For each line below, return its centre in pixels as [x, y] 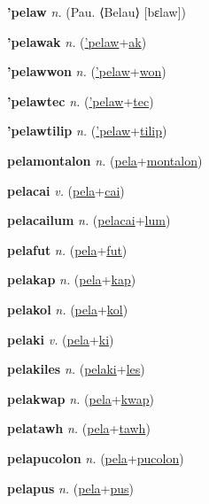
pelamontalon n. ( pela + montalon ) [105, 160]
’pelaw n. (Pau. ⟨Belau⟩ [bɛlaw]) [97, 12]
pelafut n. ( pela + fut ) [67, 249]
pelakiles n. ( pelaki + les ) [76, 369]
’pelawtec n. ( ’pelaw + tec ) [81, 101]
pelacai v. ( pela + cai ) [66, 190]
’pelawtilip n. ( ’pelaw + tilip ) [87, 131]
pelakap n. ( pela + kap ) [72, 279]
